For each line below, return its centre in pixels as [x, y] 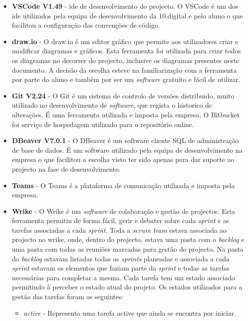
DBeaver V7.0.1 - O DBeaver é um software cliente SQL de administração [125, 140]
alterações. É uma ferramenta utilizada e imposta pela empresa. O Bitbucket [126, 114]
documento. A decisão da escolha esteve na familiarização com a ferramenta [124, 70]
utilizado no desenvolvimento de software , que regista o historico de [112, 105]
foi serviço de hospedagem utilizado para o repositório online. [103, 124]
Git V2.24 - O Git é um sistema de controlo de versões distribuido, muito [123, 95]
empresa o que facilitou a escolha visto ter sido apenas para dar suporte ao [123, 159]
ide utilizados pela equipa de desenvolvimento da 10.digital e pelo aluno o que [127, 15]
